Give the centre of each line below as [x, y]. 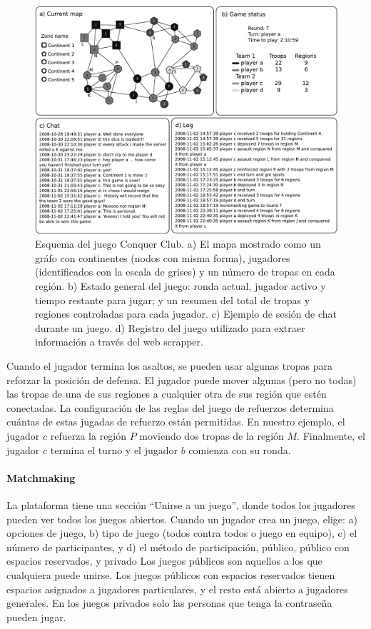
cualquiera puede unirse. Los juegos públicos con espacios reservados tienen [171, 574]
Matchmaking [41, 477]
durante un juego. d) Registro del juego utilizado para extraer [170, 327]
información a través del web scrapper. [119, 342]
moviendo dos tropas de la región [212, 435]
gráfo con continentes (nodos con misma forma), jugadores [163, 257]
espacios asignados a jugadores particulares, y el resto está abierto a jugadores [177, 589]
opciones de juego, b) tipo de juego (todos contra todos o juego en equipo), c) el [182, 533]
